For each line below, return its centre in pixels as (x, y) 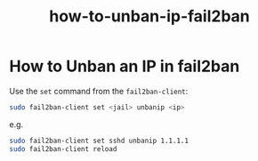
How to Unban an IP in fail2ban (125, 66)
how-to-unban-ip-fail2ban (149, 16)
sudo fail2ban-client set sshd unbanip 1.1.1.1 (99, 141)
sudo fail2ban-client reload (63, 149)
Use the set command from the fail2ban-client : (99, 91)
